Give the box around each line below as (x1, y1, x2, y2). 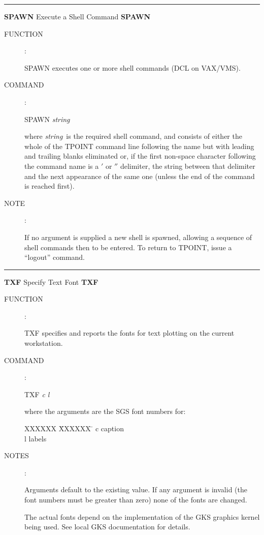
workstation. (24, 338, 63, 348)
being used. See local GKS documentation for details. (24, 521, 190, 532)
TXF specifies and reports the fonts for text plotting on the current (24, 328, 235, 338)
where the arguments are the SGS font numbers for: (24, 406, 186, 417)
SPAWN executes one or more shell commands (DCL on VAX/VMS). (24, 62, 241, 73)
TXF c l (24, 389, 50, 399)
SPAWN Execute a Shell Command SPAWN (4, 11, 151, 21)
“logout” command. (24, 252, 85, 262)
